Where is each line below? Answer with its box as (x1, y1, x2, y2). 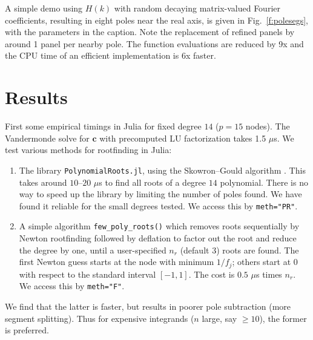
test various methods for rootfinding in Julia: (5, 143, 172, 156)
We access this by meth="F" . (19, 280, 125, 292)
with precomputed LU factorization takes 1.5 (99, 131, 266, 144)
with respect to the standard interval (19, 267, 156, 280)
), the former (259, 312, 307, 324)
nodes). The (245, 120, 290, 132)
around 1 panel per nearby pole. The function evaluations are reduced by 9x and (5, 37, 304, 50)
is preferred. (5, 324, 49, 336)
